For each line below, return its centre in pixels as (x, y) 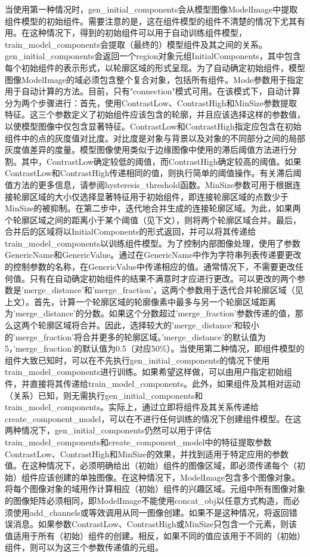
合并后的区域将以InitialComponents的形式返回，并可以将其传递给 (131, 231)
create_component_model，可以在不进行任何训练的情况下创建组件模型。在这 (153, 418)
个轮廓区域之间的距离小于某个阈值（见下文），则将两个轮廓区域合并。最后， (153, 219)
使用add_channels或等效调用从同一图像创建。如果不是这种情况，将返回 (151, 512)
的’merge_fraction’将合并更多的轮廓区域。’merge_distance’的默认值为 (135, 336)
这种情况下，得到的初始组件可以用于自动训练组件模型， (138, 33)
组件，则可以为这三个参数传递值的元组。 (84, 547)
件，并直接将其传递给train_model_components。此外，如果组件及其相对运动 (153, 383)
